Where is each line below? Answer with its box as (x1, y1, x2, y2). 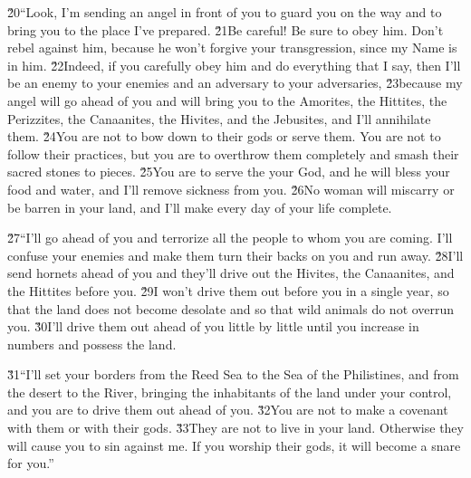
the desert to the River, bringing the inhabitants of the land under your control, (7, 382, 452, 401)
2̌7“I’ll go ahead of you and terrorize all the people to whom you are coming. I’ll (7, 228, 453, 247)
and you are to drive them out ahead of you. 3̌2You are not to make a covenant (7, 400, 448, 419)
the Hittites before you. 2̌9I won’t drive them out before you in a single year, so (7, 281, 449, 300)
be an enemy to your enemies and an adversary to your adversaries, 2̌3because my (7, 73, 463, 92)
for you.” (7, 454, 54, 473)
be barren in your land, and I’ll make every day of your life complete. (7, 197, 392, 216)
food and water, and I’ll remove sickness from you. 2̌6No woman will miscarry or (7, 179, 455, 198)
